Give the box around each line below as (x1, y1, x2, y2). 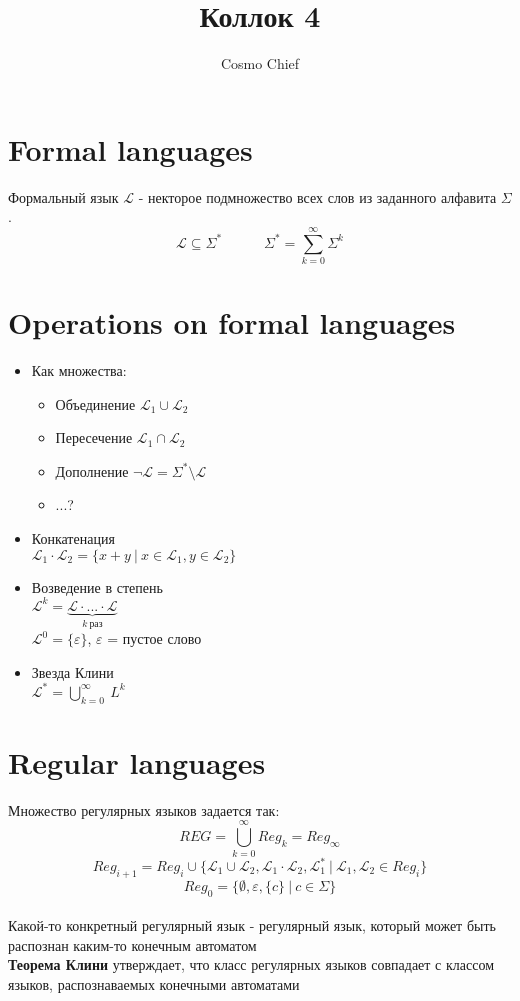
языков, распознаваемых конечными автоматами (8, 973, 300, 994)
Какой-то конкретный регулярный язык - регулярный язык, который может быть (8, 915, 496, 936)
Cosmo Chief (220, 53, 300, 74)
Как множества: (31, 360, 127, 381)
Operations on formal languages (8, 302, 456, 343)
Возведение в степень (31, 576, 163, 597)
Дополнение (55, 460, 129, 481)
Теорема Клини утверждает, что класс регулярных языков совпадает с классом (8, 954, 495, 975)
